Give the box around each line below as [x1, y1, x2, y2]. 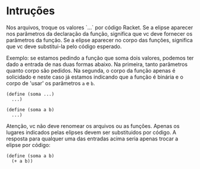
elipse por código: [6, 141, 51, 148]
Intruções [6, 4, 55, 18]
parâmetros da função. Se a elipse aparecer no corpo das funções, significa [6, 36, 193, 43]
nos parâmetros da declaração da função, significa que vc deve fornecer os [6, 30, 193, 37]
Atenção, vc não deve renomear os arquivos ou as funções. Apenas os [6, 122, 180, 129]
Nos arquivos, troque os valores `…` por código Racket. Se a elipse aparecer [6, 24, 193, 31]
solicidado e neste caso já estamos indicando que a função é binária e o [6, 73, 183, 80]
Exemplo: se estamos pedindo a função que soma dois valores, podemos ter [6, 54, 194, 61]
